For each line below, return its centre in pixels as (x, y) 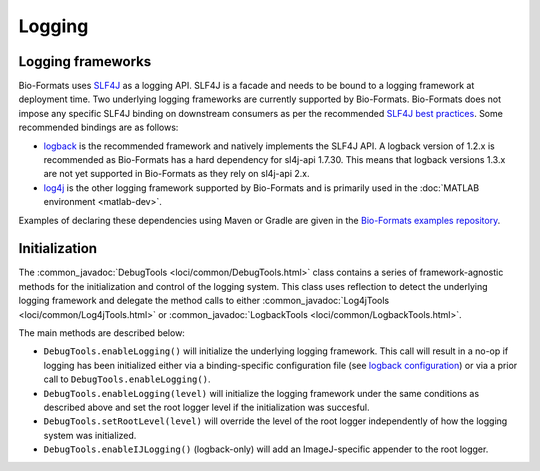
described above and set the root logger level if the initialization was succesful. (206, 407)
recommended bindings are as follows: (98, 127)
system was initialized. (90, 435)
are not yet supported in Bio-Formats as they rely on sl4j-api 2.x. (176, 174)
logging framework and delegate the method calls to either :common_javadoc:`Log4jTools (204, 301)
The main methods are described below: (101, 333)
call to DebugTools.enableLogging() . (127, 379)
